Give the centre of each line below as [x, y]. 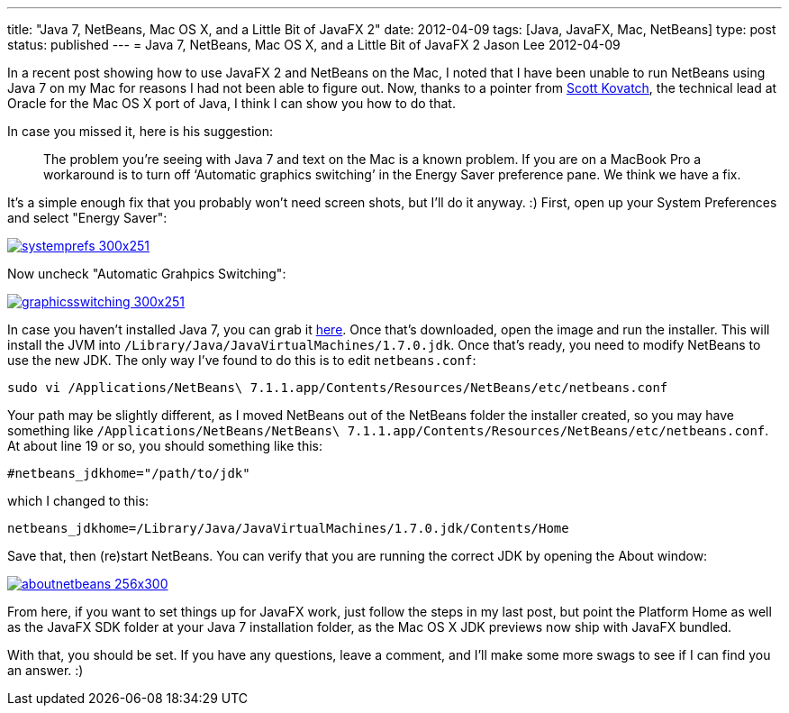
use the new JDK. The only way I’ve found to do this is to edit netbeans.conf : [242, 360]
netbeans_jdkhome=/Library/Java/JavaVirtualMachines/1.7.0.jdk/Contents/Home [288, 528]
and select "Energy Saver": [87, 218]
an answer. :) [45, 670]
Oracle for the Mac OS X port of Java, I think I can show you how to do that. [231, 103]
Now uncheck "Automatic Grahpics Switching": [147, 274]
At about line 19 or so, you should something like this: [165, 446]
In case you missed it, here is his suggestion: [141, 131]
